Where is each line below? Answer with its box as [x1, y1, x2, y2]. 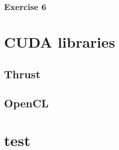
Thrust [4, 66, 41, 81]
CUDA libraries [4, 32, 115, 52]
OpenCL [4, 95, 49, 111]
